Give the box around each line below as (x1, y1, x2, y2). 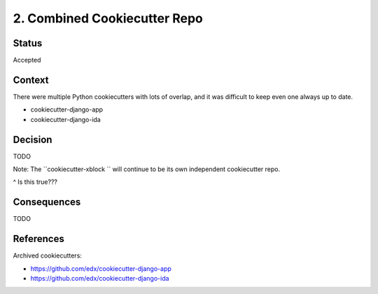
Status (13, 37, 43, 49)
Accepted (13, 56, 41, 65)
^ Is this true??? (13, 178, 57, 186)
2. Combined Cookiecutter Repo (13, 11, 203, 26)
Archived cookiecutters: (13, 251, 82, 260)
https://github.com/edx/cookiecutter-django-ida (30, 274, 169, 283)
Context (13, 74, 49, 86)
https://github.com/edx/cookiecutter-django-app (30, 264, 171, 273)
